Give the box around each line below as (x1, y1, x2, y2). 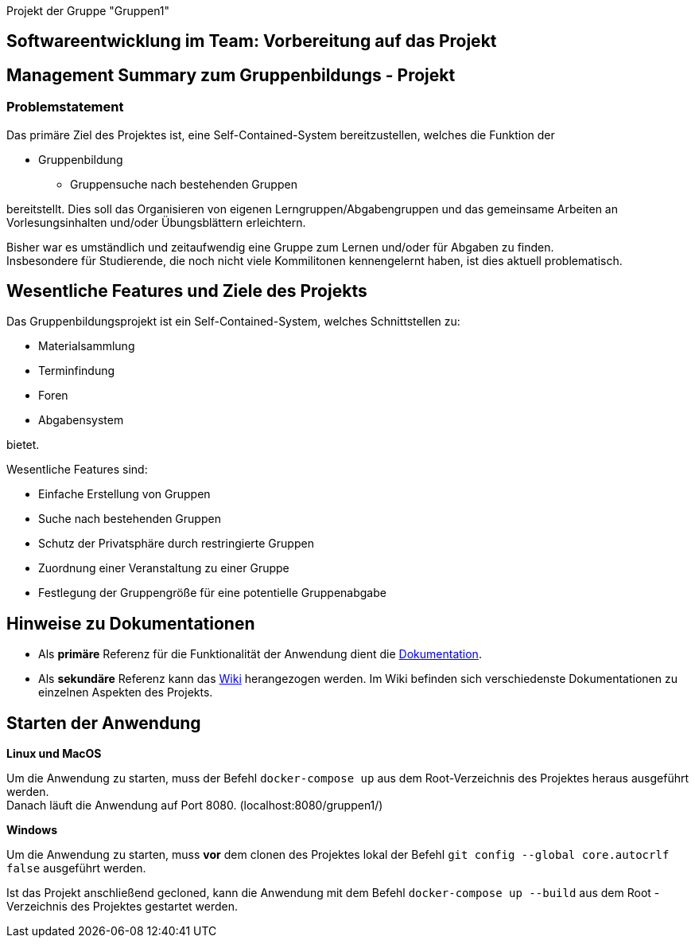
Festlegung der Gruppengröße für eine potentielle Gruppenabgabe (38, 586, 386, 600)
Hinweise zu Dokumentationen (6, 613, 255, 634)
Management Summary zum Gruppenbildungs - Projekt (6, 64, 456, 85)
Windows (6, 823, 57, 837)
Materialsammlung (38, 339, 135, 353)
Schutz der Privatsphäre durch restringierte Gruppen (38, 536, 314, 551)
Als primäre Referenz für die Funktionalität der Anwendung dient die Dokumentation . (38, 647, 482, 661)
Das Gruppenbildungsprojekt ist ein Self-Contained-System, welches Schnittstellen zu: (6, 314, 460, 329)
